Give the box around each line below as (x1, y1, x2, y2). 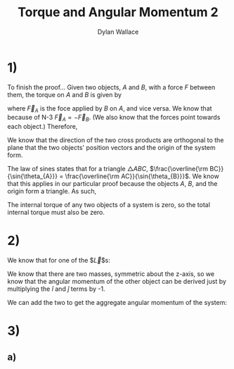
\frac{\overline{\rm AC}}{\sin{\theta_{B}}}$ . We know (65, 172, 219, 180)
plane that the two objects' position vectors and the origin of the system (7, 144, 216, 152)
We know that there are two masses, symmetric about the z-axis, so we (7, 270, 215, 278)
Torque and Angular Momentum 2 (17, 4, 219, 20)
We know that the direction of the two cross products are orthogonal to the (7, 136, 224, 144)
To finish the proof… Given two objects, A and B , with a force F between (7, 82, 216, 92)
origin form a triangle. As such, (7, 187, 97, 196)
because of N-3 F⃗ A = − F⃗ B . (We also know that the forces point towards (7, 113, 221, 123)
